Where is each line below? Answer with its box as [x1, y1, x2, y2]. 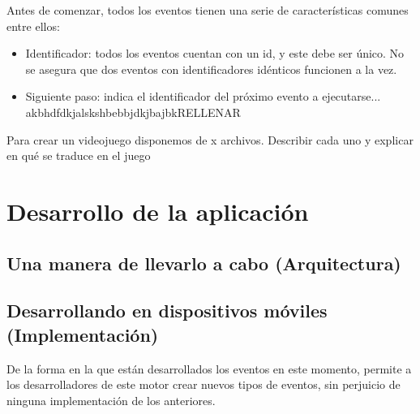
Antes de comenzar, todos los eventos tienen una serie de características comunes [6, 2, 409, 18]
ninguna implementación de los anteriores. [6, 391, 216, 408]
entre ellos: [6, 17, 60, 34]
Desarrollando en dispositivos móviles [6, 298, 328, 323]
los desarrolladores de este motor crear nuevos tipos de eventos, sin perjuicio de [6, 376, 401, 393]
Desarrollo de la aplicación [6, 194, 309, 227]
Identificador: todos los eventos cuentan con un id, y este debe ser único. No [25, 45, 405, 62]
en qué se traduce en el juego [6, 147, 151, 164]
